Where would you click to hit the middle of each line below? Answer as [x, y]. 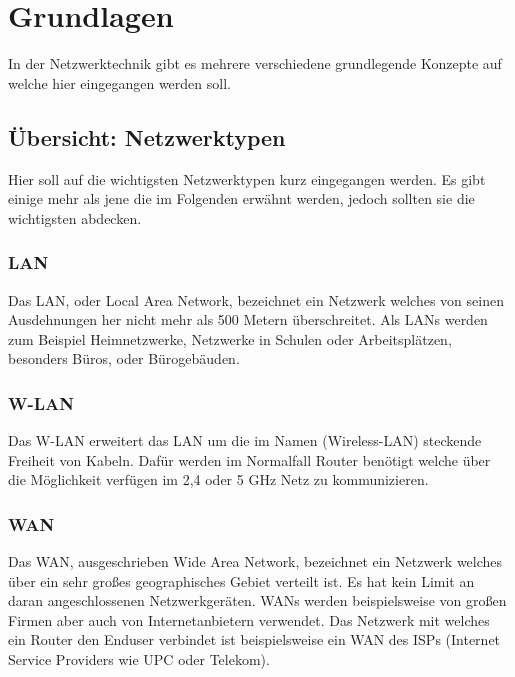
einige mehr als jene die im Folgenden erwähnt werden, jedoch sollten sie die [241, 198]
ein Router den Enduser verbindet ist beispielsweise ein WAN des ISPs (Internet [254, 639]
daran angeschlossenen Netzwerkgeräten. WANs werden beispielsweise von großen [257, 600]
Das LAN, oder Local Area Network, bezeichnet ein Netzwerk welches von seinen [256, 299]
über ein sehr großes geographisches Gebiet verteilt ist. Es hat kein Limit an [241, 580]
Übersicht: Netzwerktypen [147, 136]
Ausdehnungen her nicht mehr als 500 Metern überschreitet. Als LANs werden [248, 319]
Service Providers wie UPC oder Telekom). [139, 659]
